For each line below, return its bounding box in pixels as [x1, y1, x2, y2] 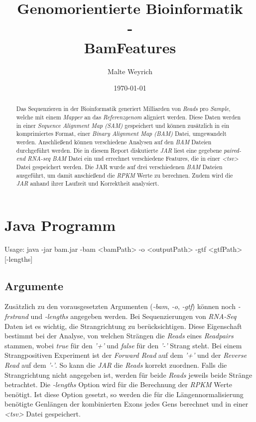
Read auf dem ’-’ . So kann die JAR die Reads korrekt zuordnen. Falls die [4, 359, 227, 370]
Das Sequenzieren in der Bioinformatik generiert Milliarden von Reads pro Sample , [16, 105, 231, 113]
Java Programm [4, 215, 116, 235]
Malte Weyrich [108, 66, 152, 76]
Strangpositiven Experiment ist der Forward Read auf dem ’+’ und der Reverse [4, 350, 247, 360]
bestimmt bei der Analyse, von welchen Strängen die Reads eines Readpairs [4, 330, 234, 341]
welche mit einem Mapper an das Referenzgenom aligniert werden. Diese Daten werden [16, 113, 241, 121]
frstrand [4, 311, 28, 321]
